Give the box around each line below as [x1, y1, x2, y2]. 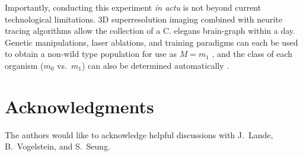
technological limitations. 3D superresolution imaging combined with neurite [5, 12, 283, 25]
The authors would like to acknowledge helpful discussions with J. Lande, [5, 128, 273, 141]
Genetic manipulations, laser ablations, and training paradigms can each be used [5, 36, 298, 48]
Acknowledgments [5, 94, 154, 118]
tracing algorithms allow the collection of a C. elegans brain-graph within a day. [5, 24, 295, 37]
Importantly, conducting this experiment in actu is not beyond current [5, 1, 261, 13]
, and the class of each [212, 47, 292, 60]
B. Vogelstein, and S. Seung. [5, 140, 111, 152]
